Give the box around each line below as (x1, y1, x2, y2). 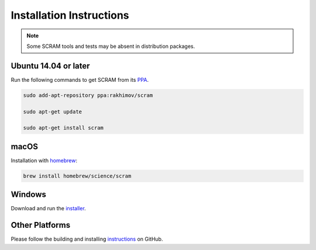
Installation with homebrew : (11, 157, 77, 164)
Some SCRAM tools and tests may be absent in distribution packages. (26, 43, 195, 50)
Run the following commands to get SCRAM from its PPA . (11, 76, 149, 83)
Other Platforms (11, 220, 70, 230)
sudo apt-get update (23, 108, 82, 115)
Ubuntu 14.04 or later (11, 61, 90, 71)
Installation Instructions (11, 9, 129, 22)
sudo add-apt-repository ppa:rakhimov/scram (23, 92, 153, 99)
